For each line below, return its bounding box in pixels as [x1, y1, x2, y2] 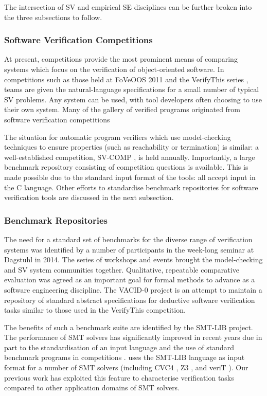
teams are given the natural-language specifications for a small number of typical [4, 84, 259, 95]
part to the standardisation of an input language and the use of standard [4, 341, 234, 352]
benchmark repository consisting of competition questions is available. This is [4, 161, 248, 172]
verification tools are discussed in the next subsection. [4, 192, 174, 203]
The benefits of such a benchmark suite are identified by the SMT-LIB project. [4, 321, 253, 332]
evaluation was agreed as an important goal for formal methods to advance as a [4, 274, 255, 285]
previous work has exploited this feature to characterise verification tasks [4, 372, 234, 383]
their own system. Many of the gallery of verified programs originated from [4, 104, 241, 115]
